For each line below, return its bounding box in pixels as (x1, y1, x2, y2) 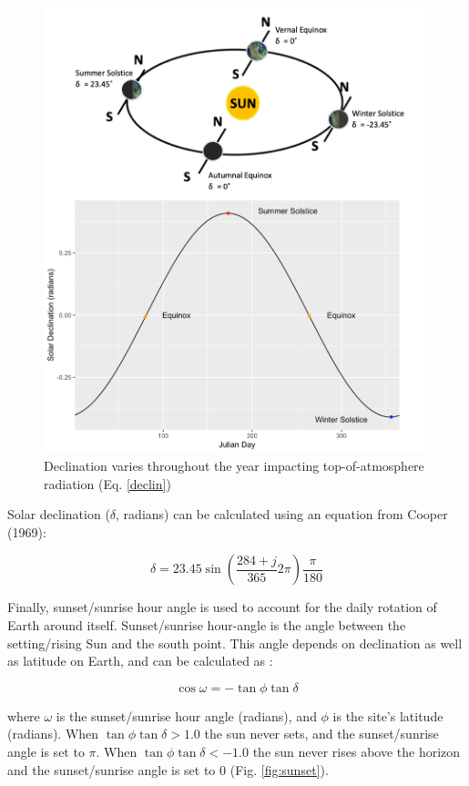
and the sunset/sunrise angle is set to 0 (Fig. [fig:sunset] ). (7, 760, 329, 779)
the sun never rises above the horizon (252, 742, 461, 761)
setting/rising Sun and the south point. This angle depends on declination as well (7, 633, 463, 652)
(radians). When (7, 724, 99, 743)
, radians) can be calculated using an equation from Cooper (116, 505, 448, 524)
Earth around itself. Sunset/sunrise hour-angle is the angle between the (7, 616, 406, 635)
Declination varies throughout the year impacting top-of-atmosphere (44, 456, 424, 475)
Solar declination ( (7, 505, 110, 524)
